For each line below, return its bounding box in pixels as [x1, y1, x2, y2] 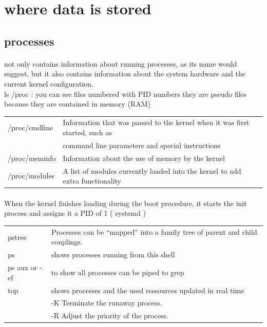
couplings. [51, 236, 83, 247]
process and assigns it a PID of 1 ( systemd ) [4, 208, 146, 218]
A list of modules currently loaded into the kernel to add [63, 165, 241, 176]
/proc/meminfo [8, 152, 56, 163]
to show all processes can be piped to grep [51, 267, 184, 277]
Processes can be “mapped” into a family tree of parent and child [51, 226, 257, 237]
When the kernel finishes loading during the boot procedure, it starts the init [4, 197, 247, 208]
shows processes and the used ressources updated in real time [51, 284, 244, 295]
